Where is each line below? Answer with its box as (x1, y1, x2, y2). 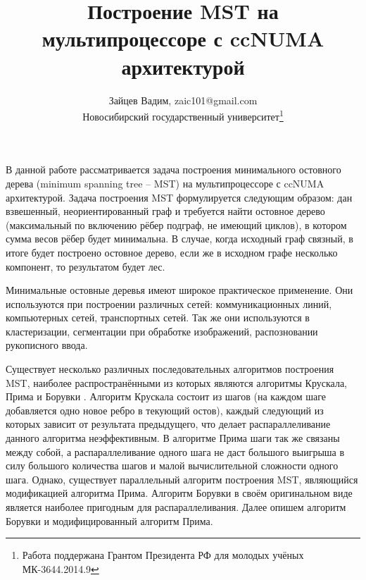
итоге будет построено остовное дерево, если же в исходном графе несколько (6, 245, 338, 259)
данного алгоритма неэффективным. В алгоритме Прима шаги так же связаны (6, 431, 340, 445)
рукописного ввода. (6, 338, 88, 352)
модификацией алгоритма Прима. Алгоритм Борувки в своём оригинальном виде (6, 486, 353, 500)
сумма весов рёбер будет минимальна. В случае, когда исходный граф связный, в (6, 231, 353, 246)
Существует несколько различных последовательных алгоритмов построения (6, 362, 334, 376)
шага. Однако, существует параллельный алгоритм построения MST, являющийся (6, 471, 358, 486)
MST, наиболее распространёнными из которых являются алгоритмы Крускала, (6, 375, 347, 390)
